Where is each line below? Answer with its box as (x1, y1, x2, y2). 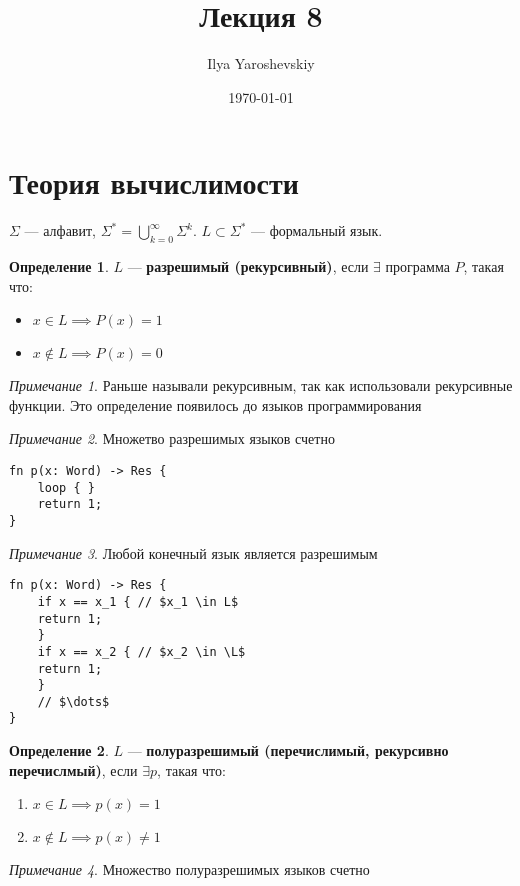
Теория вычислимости (9, 162, 299, 203)
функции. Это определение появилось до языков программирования (9, 394, 422, 415)
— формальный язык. (251, 220, 383, 241)
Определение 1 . (9, 256, 109, 277)
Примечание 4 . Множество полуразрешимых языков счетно (9, 859, 370, 880)
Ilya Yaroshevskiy (207, 53, 315, 74)
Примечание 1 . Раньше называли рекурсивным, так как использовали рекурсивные (9, 375, 513, 396)
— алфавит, (24, 220, 96, 241)
